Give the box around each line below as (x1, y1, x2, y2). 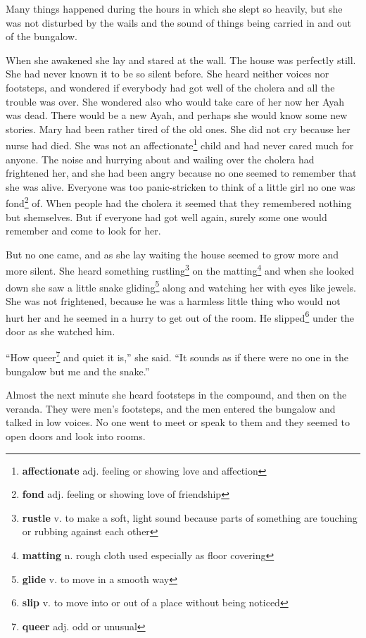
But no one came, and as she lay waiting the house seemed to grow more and (6, 246, 339, 261)
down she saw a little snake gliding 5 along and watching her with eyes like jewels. (6, 277, 356, 294)
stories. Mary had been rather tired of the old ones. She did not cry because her (6, 121, 351, 136)
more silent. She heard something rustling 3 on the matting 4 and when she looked (6, 261, 355, 278)
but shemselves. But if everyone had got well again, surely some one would (6, 209, 327, 224)
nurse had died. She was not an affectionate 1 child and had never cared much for (6, 136, 354, 152)
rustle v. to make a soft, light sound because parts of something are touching (22, 510, 358, 525)
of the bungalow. (6, 29, 77, 44)
